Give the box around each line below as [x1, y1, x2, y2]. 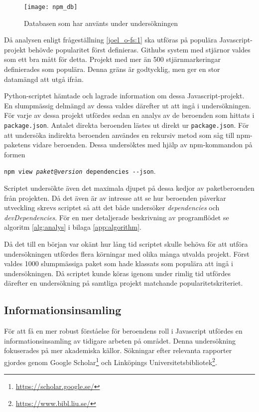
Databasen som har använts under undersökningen [24, 17, 178, 28]
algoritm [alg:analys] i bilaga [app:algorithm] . [4, 222, 141, 232]
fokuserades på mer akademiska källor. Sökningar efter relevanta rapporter [4, 345, 232, 356]
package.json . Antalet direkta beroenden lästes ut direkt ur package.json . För [4, 120, 249, 130]
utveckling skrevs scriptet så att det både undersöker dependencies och [4, 202, 220, 213]
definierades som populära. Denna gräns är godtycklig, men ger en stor [4, 64, 220, 74]
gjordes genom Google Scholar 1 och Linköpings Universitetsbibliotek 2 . [4, 356, 217, 367]
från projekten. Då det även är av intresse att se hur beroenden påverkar [4, 192, 226, 203]
